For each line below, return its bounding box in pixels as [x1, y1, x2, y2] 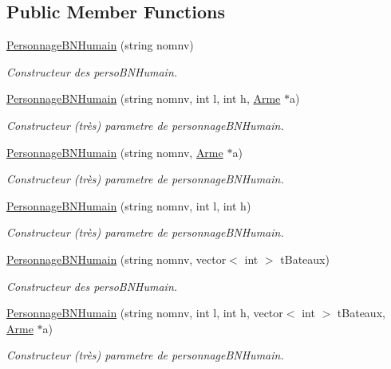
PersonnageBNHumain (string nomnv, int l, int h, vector [6, 304, 283, 321]
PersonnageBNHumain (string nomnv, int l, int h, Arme [6, 90, 281, 107]
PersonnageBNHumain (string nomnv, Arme [6, 143, 223, 160]
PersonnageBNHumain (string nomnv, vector [6, 250, 227, 267]
